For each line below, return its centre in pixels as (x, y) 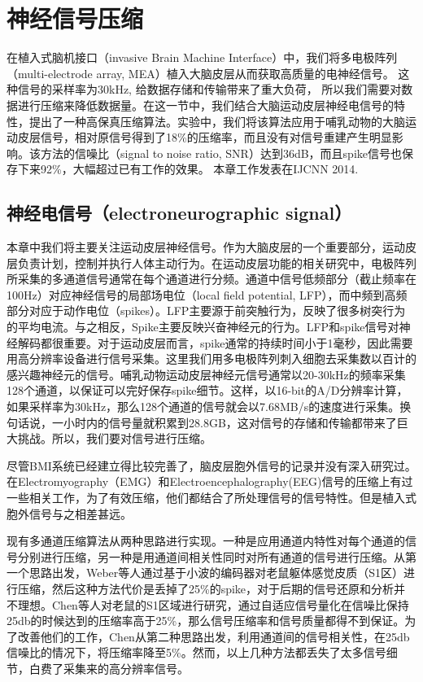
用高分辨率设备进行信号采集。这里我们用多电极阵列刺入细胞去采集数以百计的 (211, 358)
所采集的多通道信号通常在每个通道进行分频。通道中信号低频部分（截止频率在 (211, 279)
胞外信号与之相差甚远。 (69, 513)
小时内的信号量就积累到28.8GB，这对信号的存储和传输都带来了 (230, 422)
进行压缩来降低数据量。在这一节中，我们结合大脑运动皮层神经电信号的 (205, 105)
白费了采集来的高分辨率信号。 (109, 668)
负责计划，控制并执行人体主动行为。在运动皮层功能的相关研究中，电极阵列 (217, 262)
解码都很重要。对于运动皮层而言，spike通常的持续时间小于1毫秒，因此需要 (215, 342)
